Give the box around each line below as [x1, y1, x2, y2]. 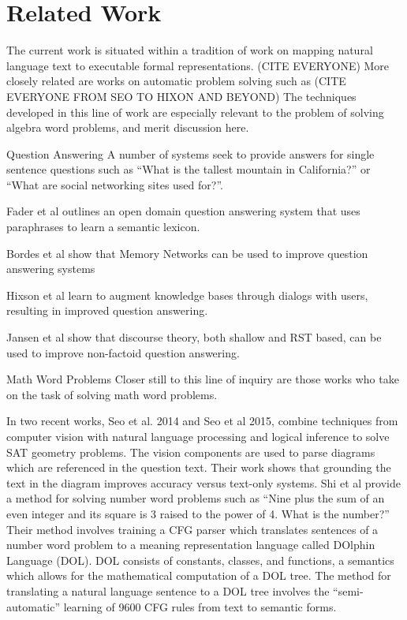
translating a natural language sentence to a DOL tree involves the [6, 582, 330, 599]
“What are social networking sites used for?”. [6, 176, 223, 192]
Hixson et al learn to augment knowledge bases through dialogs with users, [6, 286, 368, 303]
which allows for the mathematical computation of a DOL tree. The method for [6, 567, 391, 584]
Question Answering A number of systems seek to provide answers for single [6, 145, 375, 162]
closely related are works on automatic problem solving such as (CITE [6, 73, 346, 89]
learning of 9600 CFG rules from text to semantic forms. [63, 598, 337, 614]
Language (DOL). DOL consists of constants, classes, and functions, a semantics [6, 551, 394, 568]
